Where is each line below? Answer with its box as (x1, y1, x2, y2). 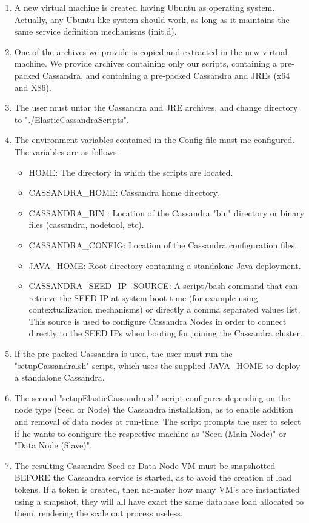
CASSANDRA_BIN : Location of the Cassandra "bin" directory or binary (28, 206, 305, 219)
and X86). (14, 81, 51, 93)
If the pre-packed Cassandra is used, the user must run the (14, 347, 233, 360)
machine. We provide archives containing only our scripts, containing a (14, 57, 277, 70)
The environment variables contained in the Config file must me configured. (14, 133, 295, 146)
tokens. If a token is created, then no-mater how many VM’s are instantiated (14, 483, 300, 495)
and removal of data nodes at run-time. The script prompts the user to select (14, 415, 301, 428)
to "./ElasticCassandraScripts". (14, 113, 129, 125)
